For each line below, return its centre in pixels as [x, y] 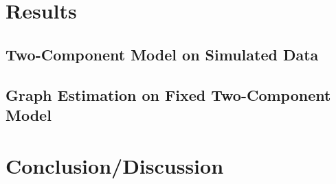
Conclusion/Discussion [115, 165]
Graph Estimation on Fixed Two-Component [168, 94]
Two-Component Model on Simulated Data [162, 54]
